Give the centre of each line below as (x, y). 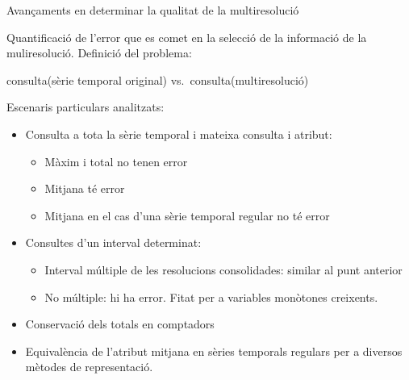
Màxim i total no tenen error (116, 161)
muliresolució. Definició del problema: (99, 53)
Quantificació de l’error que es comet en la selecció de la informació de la (187, 37)
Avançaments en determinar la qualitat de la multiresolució (153, 10)
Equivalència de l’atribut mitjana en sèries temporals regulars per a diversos (214, 351)
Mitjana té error (85, 188)
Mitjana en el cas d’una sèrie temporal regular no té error (187, 215)
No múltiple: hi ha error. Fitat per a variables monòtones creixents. (211, 296)
